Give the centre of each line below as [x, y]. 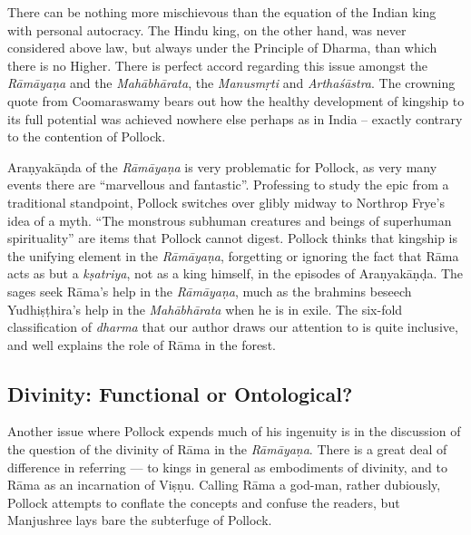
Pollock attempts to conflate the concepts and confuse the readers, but [204, 502]
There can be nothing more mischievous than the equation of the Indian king [222, 12]
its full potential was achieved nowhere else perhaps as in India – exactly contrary [235, 118]
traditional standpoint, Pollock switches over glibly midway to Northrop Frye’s [226, 202]
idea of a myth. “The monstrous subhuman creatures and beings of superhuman [230, 220]
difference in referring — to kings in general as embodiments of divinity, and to [228, 467]
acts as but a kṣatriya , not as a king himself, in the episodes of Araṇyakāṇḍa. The [235, 273]
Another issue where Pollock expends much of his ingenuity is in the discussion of [234, 431]
